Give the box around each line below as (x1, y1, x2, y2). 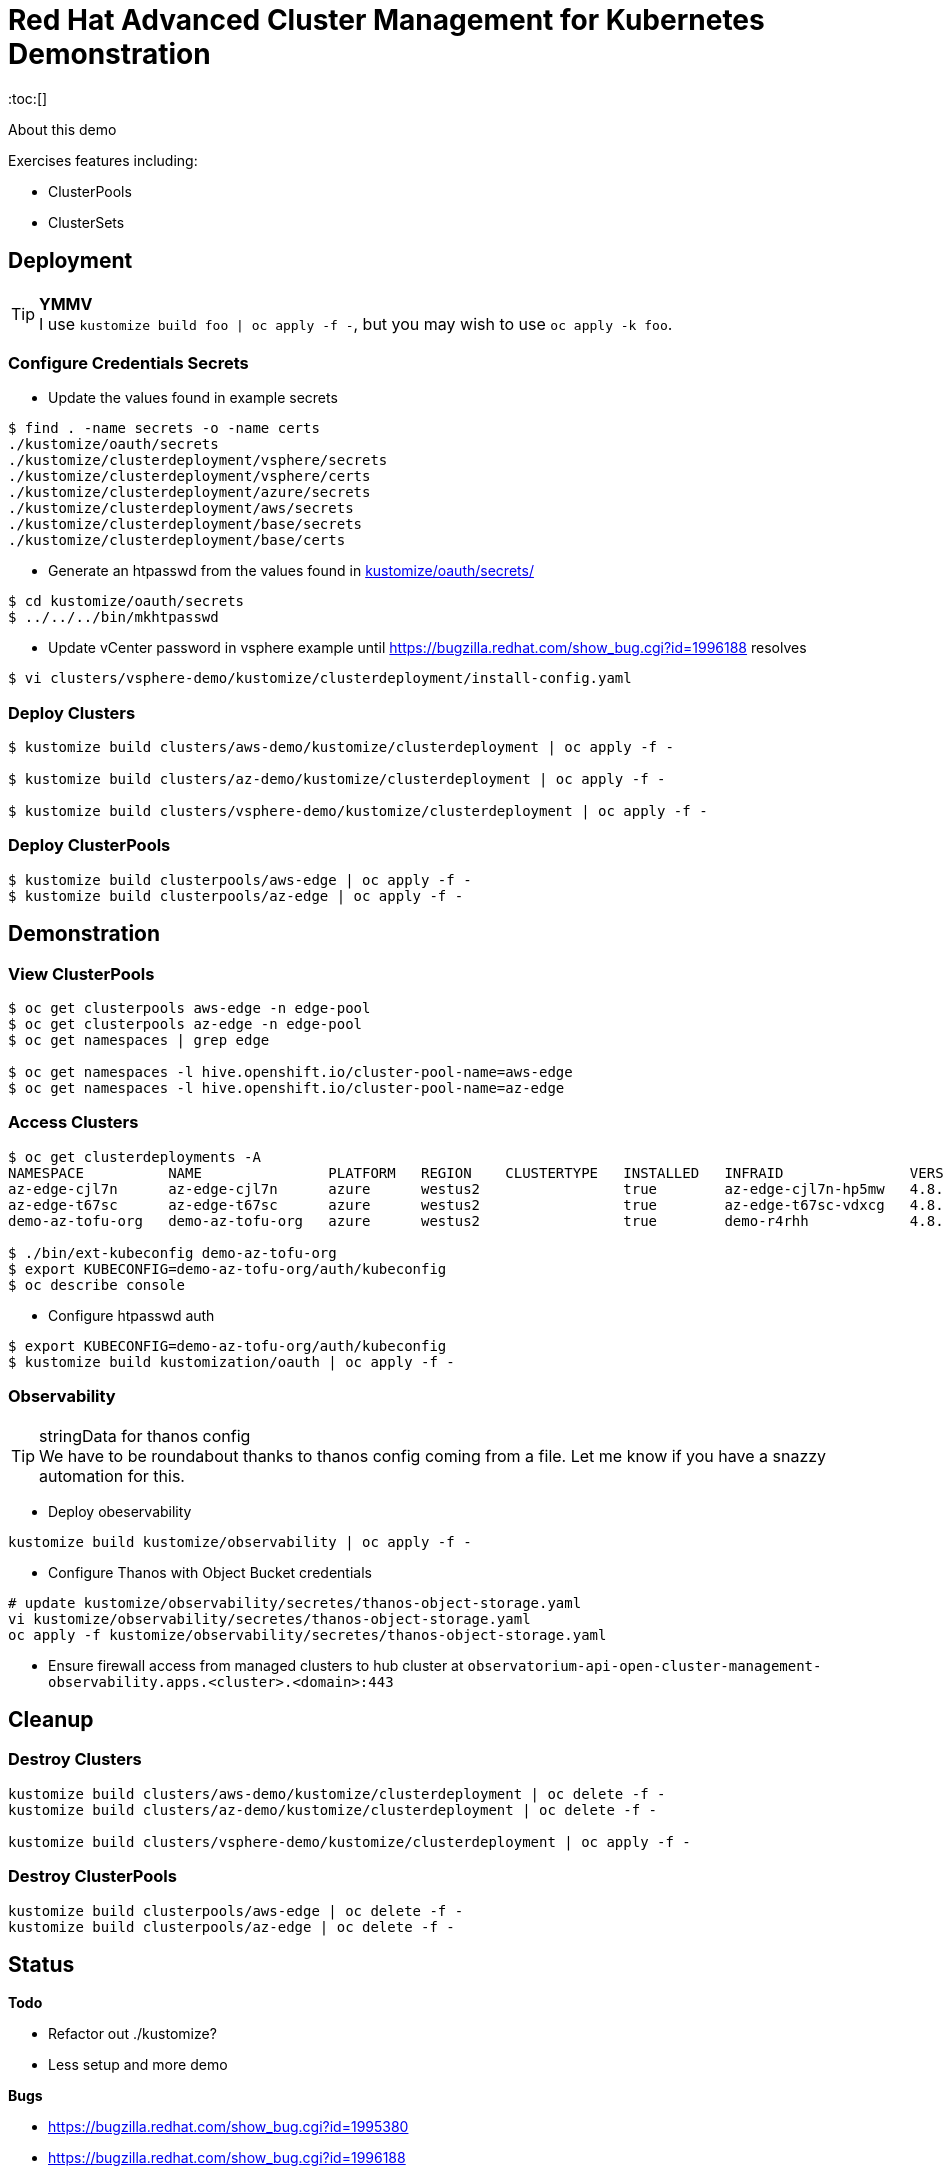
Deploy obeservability (48, 1502, 192, 1520)
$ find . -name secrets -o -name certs (8, 420, 320, 437)
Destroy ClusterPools (8, 1866, 177, 1887)
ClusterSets (48, 213, 125, 231)
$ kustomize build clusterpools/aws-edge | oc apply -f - (8, 871, 472, 888)
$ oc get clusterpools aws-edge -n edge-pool (8, 1000, 371, 1017)
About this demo (8, 120, 117, 138)
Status (8, 1951, 75, 1977)
